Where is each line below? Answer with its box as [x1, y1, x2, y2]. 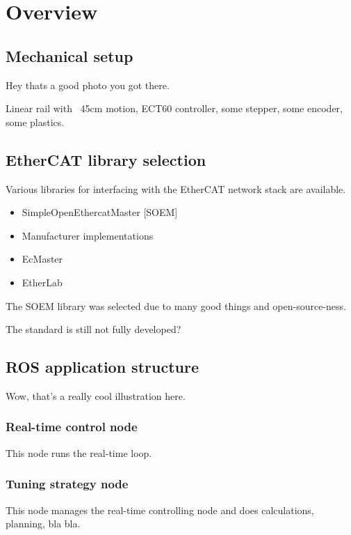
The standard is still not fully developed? [6, 322, 181, 336]
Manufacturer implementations [22, 228, 154, 242]
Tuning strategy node [6, 475, 129, 493]
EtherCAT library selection [6, 148, 206, 170]
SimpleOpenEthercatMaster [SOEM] [22, 205, 178, 219]
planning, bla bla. [6, 516, 81, 531]
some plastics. [6, 114, 65, 129]
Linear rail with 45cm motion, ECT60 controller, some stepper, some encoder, [6, 101, 343, 116]
